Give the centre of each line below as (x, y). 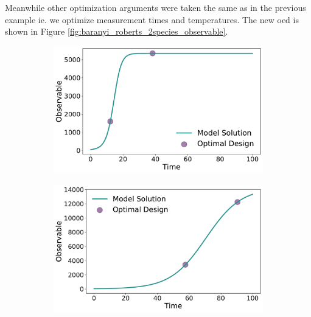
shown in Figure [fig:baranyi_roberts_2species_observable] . (117, 31)
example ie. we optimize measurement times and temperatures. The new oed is (152, 19)
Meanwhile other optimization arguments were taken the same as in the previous (155, 7)
